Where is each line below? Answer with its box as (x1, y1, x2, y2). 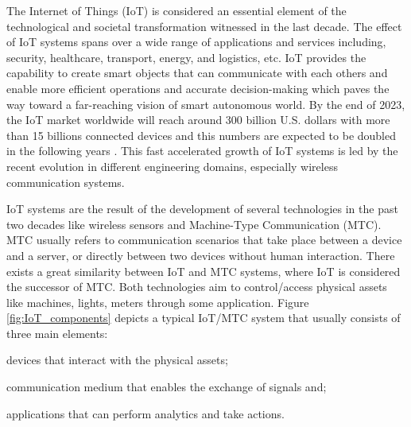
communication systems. (6, 173, 125, 190)
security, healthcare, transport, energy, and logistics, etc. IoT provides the (6, 49, 366, 65)
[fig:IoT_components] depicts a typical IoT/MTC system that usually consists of (6, 309, 401, 326)
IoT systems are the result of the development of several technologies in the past (6, 200, 398, 217)
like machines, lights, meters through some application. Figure (6, 293, 309, 310)
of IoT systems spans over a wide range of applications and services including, (6, 33, 386, 50)
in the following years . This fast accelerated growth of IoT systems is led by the (6, 142, 398, 159)
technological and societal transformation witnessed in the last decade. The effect (6, 17, 402, 34)
